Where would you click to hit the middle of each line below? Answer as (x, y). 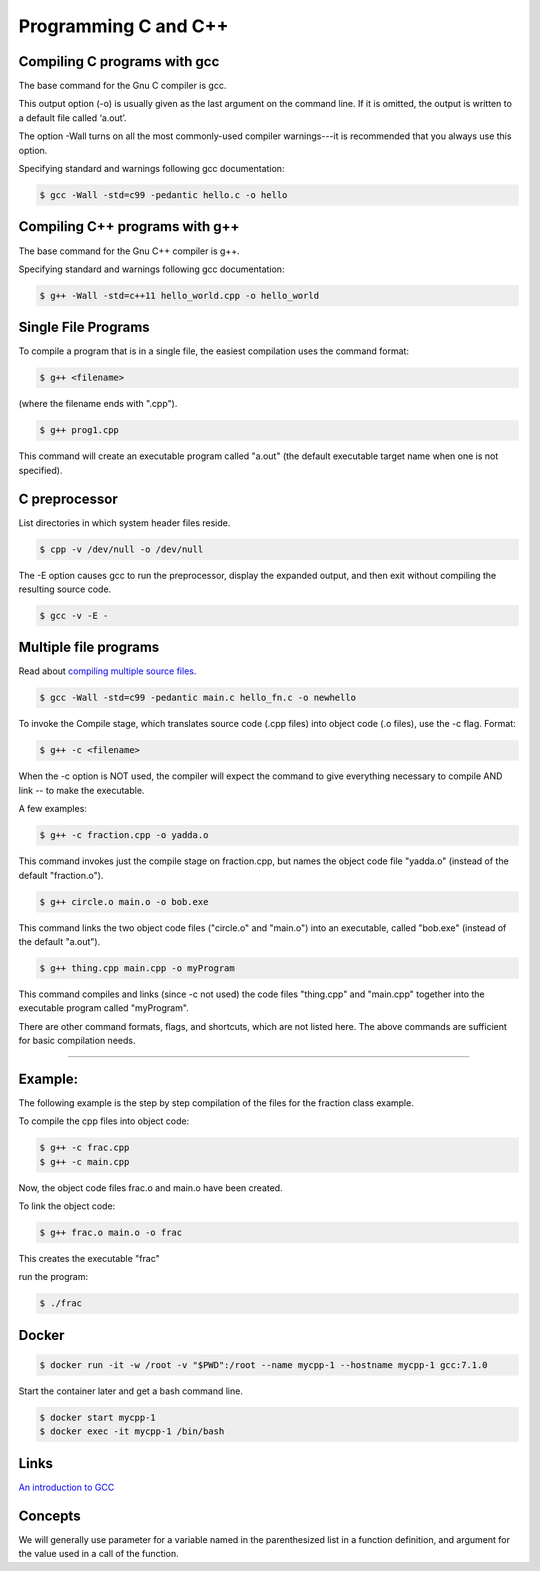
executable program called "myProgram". (103, 1008)
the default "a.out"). (59, 941)
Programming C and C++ (123, 26)
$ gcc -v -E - (74, 615)
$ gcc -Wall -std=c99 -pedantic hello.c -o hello (163, 195)
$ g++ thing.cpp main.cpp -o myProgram (137, 968)
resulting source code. (65, 589)
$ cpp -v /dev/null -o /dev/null (121, 549)
